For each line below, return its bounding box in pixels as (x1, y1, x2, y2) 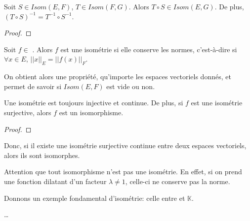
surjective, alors (4, 107, 51, 117)
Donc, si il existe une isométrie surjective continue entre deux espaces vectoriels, (4, 140, 247, 151)
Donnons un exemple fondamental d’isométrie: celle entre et (4, 192, 185, 203)
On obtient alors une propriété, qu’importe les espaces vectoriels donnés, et (4, 71, 231, 82)
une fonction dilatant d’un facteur (4, 176, 107, 186)
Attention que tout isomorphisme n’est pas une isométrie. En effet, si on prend (4, 166, 242, 177)
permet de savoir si (4, 81, 62, 91)
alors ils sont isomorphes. (4, 150, 80, 160)
